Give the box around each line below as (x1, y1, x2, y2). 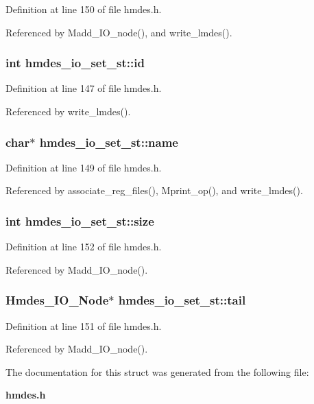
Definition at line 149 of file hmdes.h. (5, 160, 162, 174)
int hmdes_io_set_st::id (5, 54, 145, 71)
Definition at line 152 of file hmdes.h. (5, 239, 162, 254)
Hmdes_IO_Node (5, 292, 109, 309)
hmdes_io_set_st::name (39, 133, 178, 150)
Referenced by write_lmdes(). (5, 104, 131, 118)
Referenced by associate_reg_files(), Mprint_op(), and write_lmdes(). (5, 183, 303, 198)
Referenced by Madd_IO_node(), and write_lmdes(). (5, 25, 232, 39)
